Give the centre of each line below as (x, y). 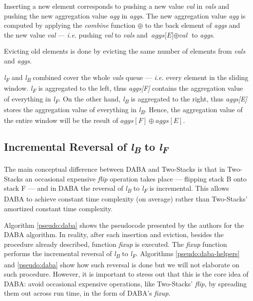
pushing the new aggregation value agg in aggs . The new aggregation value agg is (125, 15)
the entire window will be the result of (61, 120)
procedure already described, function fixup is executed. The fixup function (116, 244)
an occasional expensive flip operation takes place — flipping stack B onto (136, 178)
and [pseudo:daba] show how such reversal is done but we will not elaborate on (122, 264)
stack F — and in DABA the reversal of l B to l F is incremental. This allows (117, 189)
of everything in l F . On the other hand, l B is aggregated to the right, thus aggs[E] (126, 99)
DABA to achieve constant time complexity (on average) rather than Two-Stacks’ (126, 199)
